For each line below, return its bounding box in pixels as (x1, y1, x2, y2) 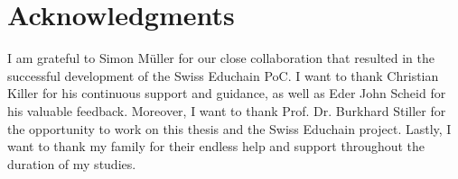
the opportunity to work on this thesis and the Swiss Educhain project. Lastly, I (7, 119, 452, 138)
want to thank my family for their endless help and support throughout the (7, 137, 425, 156)
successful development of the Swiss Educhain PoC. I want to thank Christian (7, 66, 439, 85)
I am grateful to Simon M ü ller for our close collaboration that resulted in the (7, 49, 435, 67)
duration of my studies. (7, 154, 136, 173)
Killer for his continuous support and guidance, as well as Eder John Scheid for (7, 84, 446, 103)
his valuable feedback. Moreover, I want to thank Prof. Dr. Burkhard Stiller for (7, 101, 446, 120)
